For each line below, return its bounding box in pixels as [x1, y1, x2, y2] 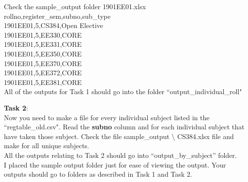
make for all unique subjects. [4, 140, 89, 151]
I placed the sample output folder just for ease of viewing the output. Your [4, 159, 226, 169]
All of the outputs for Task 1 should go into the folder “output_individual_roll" [4, 86, 242, 97]
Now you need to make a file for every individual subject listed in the [4, 112, 210, 122]
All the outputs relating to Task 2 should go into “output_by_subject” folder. [4, 150, 237, 160]
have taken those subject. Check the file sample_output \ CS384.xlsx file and [4, 131, 234, 141]
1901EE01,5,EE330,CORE [4, 29, 82, 40]
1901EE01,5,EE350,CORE [4, 48, 82, 58]
